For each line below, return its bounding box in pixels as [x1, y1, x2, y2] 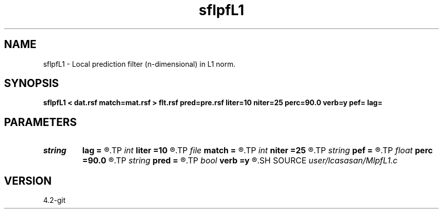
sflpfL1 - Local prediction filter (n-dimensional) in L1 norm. [43, 59, 236, 68]
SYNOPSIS [4, 77, 59, 90]
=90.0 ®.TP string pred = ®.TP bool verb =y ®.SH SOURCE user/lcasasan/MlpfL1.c [82, 155, 397, 166]
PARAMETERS [4, 115, 77, 129]
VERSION [4, 174, 52, 187]
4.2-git [43, 196, 66, 205]
